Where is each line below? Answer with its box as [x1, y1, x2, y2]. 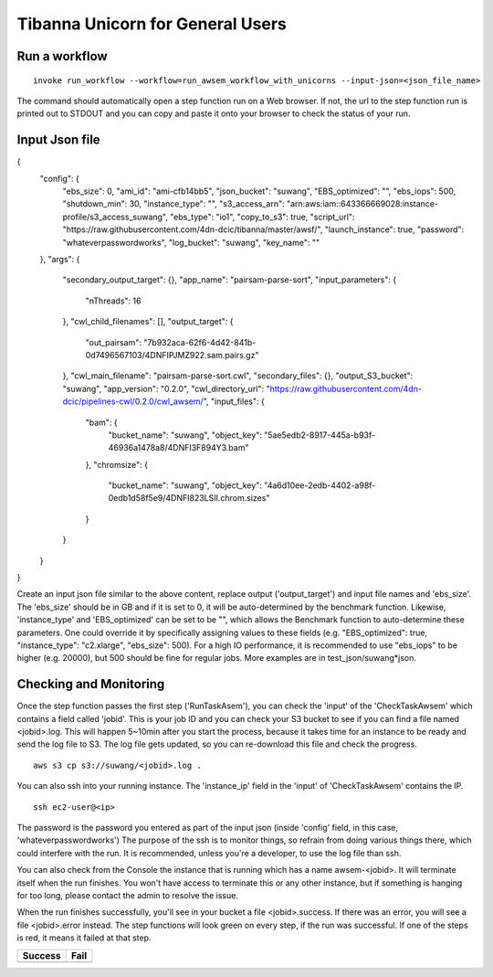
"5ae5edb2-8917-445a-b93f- [263, 430, 376, 441]
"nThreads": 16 [85, 295, 142, 306]
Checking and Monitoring [16, 676, 165, 692]
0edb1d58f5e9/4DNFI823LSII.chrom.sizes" [108, 493, 270, 504]
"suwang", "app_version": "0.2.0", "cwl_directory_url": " [62, 383, 271, 394]
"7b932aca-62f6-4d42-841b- [142, 336, 257, 347]
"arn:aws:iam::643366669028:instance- [286, 198, 438, 209]
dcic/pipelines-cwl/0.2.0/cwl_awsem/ [62, 396, 205, 407]
